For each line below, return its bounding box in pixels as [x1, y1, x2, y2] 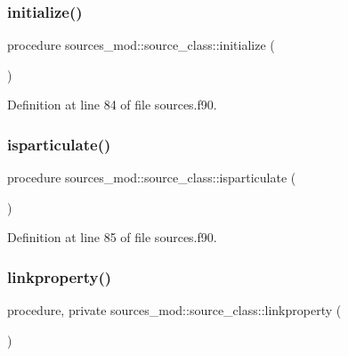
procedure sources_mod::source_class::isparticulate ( [7, 168, 296, 187]
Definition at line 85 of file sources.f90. [7, 228, 217, 247]
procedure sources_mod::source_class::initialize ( [7, 36, 275, 54]
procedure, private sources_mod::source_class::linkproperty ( [7, 301, 342, 320]
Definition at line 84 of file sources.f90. [7, 95, 217, 114]
